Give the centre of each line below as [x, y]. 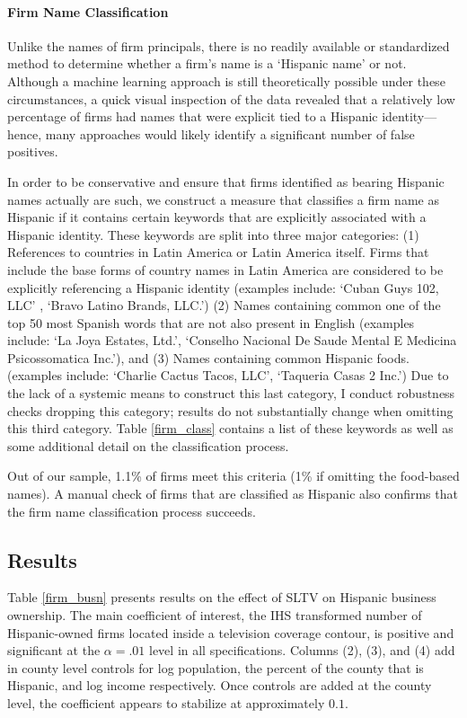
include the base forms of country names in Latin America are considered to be [225, 269]
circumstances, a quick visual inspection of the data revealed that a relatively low [231, 98]
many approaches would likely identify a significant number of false [230, 133]
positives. [33, 151]
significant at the [54, 650]
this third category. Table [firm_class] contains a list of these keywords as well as [230, 428]
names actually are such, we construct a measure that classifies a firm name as [223, 199]
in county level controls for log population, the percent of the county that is [216, 667]
